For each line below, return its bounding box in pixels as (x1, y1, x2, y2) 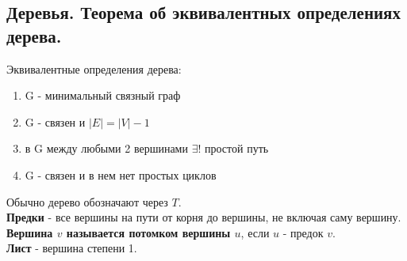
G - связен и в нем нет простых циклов (25, 166, 217, 183)
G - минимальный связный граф (25, 87, 181, 104)
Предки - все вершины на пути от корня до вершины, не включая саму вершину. (6, 209, 401, 225)
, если (240, 224, 270, 240)
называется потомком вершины (66, 224, 231, 240)
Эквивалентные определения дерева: (6, 60, 182, 77)
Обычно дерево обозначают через (6, 193, 168, 210)
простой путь (205, 140, 269, 157)
